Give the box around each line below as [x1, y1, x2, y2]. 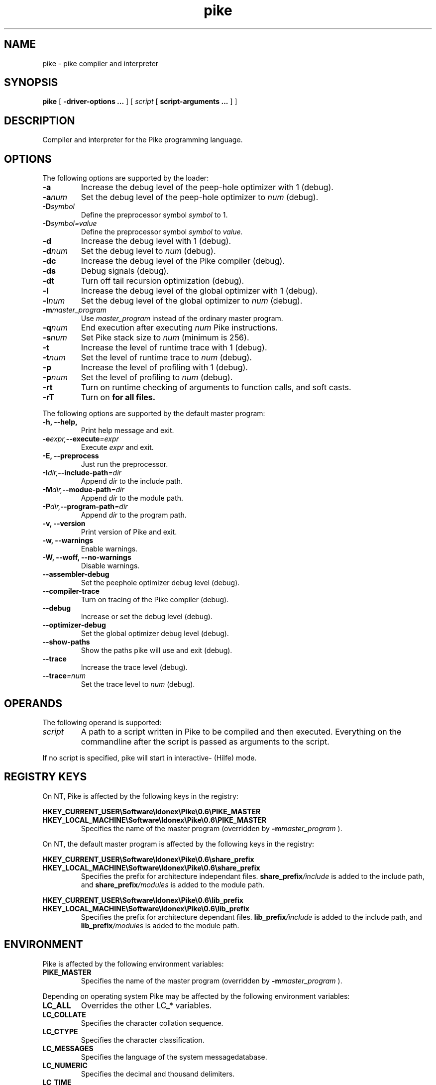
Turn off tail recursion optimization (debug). [81, 276, 244, 286]
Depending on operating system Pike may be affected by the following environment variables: [42, 991, 350, 1000]
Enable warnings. [81, 544, 138, 553]
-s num [42, 332, 67, 343]
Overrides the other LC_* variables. [81, 1000, 212, 1010]
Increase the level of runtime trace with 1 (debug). [81, 342, 267, 353]
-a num [42, 192, 68, 203]
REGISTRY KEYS [4, 770, 87, 783]
